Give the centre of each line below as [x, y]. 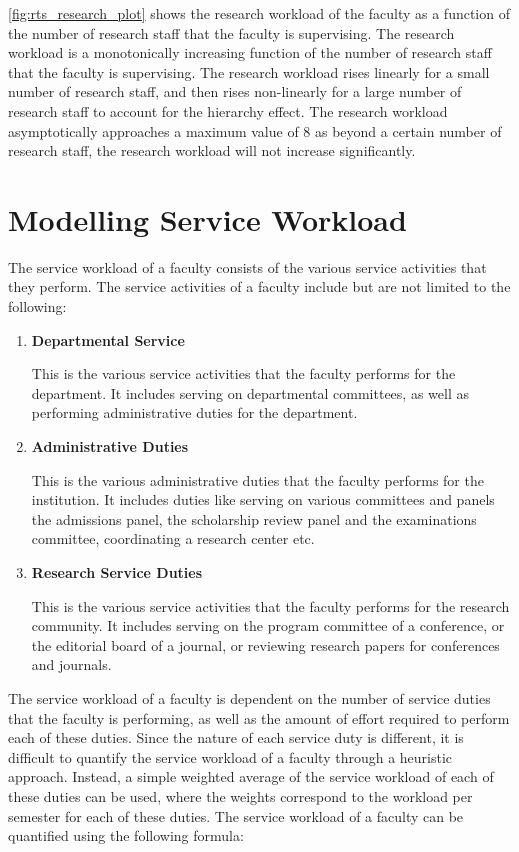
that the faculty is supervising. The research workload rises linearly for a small [249, 71]
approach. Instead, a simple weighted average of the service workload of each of [251, 776]
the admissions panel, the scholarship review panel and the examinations [254, 518]
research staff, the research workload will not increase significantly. [212, 150]
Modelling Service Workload [207, 218]
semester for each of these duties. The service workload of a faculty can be [236, 815]
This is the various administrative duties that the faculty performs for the [257, 479]
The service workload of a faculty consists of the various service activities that [247, 266]
